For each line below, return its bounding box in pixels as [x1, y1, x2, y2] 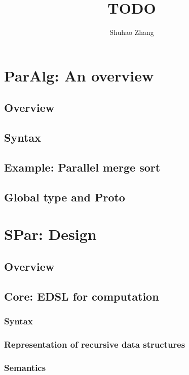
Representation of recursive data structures [4, 338, 185, 350]
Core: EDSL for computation [4, 288, 159, 304]
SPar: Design [4, 224, 97, 244]
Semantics [4, 361, 46, 373]
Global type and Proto [4, 189, 125, 204]
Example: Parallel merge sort [4, 159, 161, 175]
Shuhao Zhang [109, 27, 154, 37]
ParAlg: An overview [4, 65, 154, 86]
